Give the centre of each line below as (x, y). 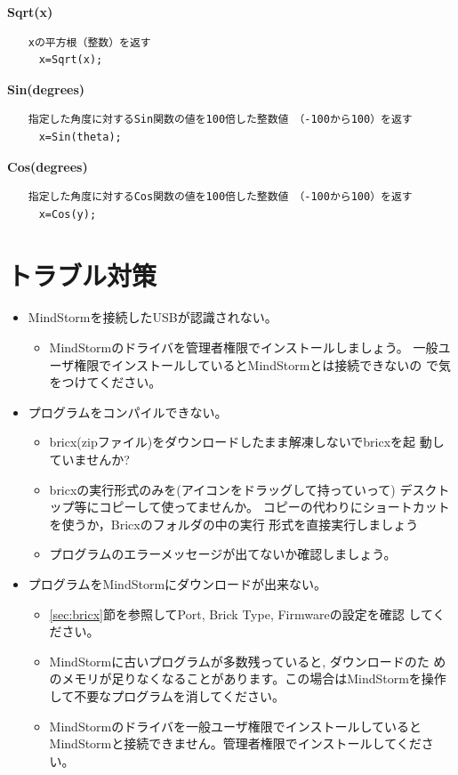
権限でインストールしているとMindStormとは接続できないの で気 (262, 364)
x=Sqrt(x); (71, 60)
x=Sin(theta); (80, 137)
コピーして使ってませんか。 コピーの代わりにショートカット (274, 507)
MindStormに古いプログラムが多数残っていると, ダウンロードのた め (248, 661)
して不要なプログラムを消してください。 (167, 695)
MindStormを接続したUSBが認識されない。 (153, 317)
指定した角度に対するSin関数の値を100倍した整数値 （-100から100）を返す (220, 120)
